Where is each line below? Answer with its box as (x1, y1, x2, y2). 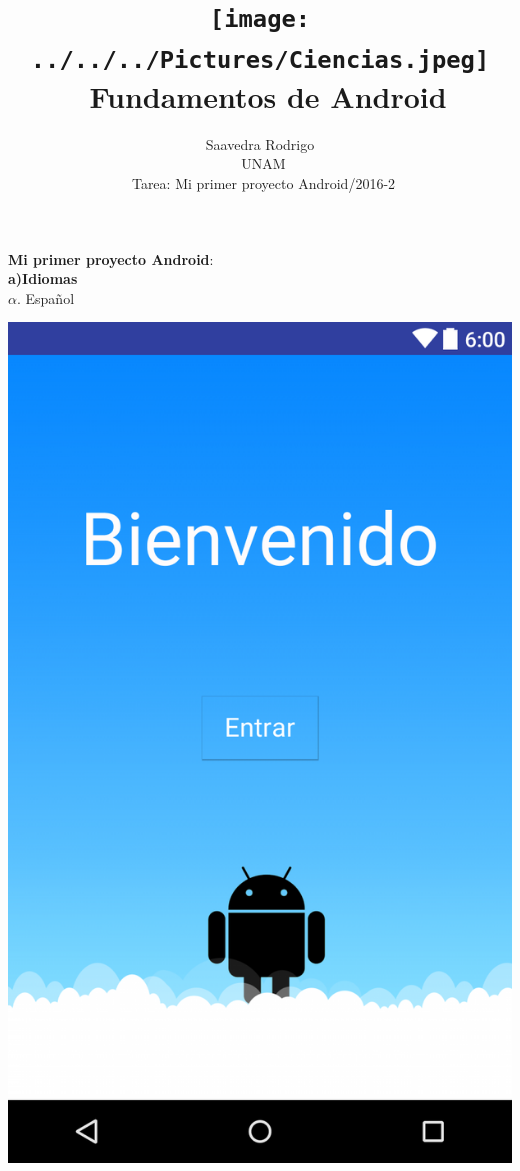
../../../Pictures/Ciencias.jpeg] (30, 45, 490, 74)
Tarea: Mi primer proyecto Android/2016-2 (131, 172, 396, 193)
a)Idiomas (8, 268, 78, 289)
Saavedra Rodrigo (205, 133, 315, 154)
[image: (209, 5, 311, 34)
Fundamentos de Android (89, 75, 447, 116)
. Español (16, 287, 75, 308)
